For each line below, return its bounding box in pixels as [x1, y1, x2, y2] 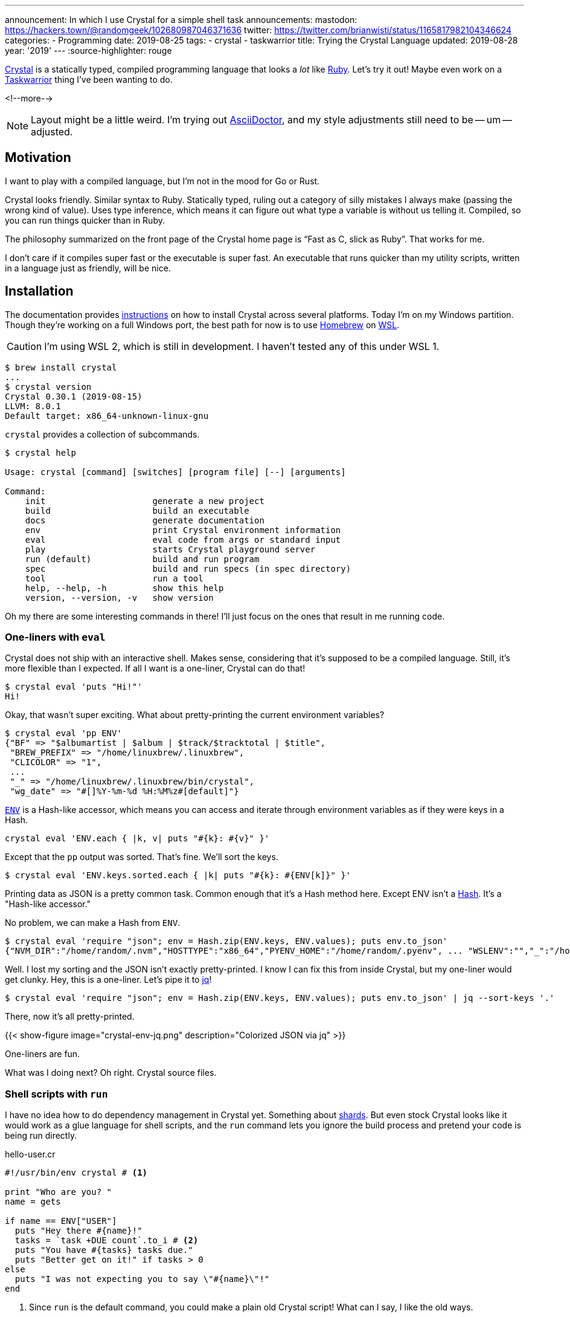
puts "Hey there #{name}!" [14, 1226, 142, 1236]
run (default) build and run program [25, 554, 260, 564]
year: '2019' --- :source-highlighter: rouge [5, 45, 172, 56]
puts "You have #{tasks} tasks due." [14, 1245, 193, 1255]
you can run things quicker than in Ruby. [5, 215, 165, 225]
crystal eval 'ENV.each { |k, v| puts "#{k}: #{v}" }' [5, 833, 270, 844]
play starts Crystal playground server [25, 544, 316, 554]
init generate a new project [25, 496, 264, 506]
